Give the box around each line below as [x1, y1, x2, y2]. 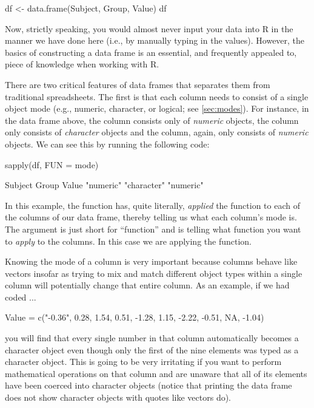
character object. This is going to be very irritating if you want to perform [5, 355, 282, 368]
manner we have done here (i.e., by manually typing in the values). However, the [5, 34, 305, 47]
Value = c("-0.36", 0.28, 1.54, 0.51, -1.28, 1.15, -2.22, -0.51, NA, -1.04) [5, 311, 264, 324]
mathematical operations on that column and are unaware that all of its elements [5, 367, 307, 379]
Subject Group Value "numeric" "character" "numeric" [5, 178, 204, 191]
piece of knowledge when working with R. [5, 58, 159, 70]
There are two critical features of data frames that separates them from [5, 78, 270, 90]
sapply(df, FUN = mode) [5, 158, 99, 171]
